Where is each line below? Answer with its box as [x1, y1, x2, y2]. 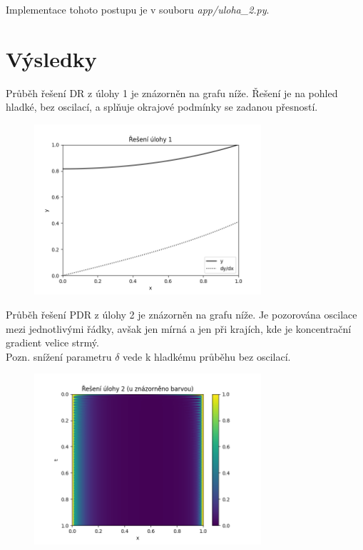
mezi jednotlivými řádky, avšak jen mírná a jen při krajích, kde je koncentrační [6, 321, 352, 336]
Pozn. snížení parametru [6, 349, 112, 364]
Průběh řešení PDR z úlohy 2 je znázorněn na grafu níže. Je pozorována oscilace [6, 307, 357, 321]
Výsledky [6, 44, 97, 73]
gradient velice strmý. [6, 335, 99, 350]
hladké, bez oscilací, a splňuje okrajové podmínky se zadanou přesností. [6, 99, 318, 114]
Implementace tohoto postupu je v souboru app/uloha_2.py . [6, 2, 270, 16]
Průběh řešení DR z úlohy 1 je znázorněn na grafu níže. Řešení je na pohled [6, 85, 338, 100]
